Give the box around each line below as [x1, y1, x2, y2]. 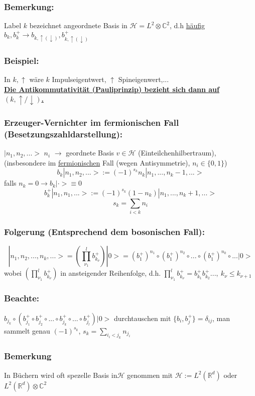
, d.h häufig [169, 20, 205, 31]
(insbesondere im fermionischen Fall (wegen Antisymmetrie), [4, 157, 190, 168]
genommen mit [127, 369, 173, 380]
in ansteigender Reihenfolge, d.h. [60, 268, 161, 278]
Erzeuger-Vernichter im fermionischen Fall [4, 116, 179, 128]
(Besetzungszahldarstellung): [4, 127, 122, 140]
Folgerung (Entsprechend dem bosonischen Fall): [4, 225, 205, 238]
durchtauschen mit [114, 312, 171, 323]
